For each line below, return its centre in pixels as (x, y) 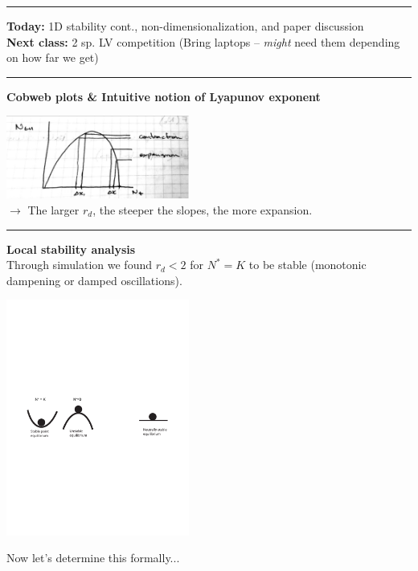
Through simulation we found (79, 265)
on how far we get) (53, 57)
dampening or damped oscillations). (94, 280)
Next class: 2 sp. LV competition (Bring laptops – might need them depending (203, 41)
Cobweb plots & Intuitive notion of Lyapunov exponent (164, 96)
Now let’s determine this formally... (93, 558)
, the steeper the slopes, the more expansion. (203, 209)
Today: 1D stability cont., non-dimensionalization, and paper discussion (185, 26)
